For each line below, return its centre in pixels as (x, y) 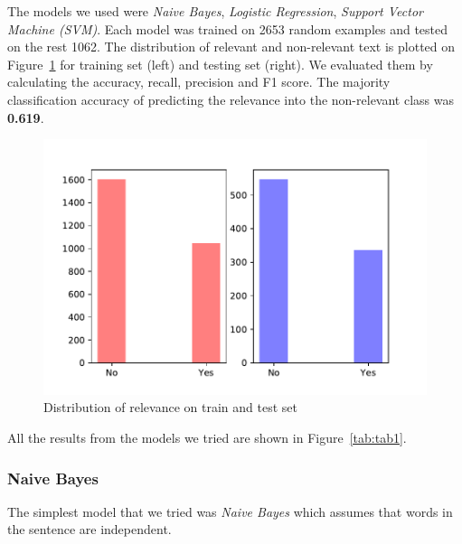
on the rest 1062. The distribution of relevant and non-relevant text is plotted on (231, 47)
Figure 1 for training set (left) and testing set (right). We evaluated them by (220, 64)
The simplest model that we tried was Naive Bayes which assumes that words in (230, 511)
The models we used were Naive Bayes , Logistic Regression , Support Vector (215, 11)
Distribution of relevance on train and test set (170, 407)
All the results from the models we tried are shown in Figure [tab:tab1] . (207, 437)
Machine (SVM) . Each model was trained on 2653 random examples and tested (228, 28)
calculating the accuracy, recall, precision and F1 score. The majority (199, 82)
